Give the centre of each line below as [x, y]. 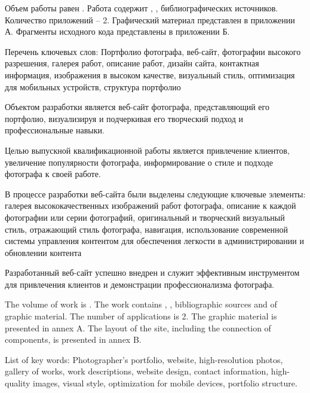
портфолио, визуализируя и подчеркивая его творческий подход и [124, 118]
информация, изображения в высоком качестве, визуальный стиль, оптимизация [150, 74]
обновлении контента [43, 252]
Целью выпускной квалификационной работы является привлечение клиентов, [147, 150]
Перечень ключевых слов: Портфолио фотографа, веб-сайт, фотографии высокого [153, 51]
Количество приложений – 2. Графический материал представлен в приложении [150, 19]
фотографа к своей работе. [53, 174]
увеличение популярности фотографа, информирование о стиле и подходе [139, 162]
